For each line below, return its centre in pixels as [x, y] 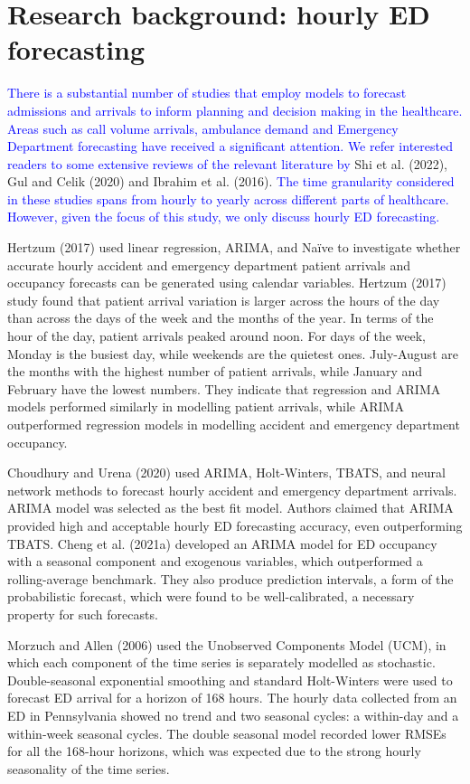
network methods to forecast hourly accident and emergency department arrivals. [232, 490]
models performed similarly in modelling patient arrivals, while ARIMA [206, 406]
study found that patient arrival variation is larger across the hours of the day [224, 300]
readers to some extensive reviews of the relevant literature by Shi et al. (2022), [227, 163]
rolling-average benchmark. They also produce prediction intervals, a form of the [230, 578]
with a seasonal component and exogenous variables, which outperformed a [215, 561]
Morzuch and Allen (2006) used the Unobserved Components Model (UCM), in [227, 644]
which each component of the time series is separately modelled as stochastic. [221, 662]
